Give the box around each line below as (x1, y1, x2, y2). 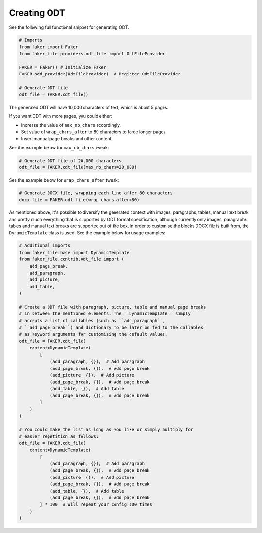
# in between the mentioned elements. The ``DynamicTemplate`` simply (19, 311, 191, 316)
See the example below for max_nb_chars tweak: (9, 145, 109, 150)
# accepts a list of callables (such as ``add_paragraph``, (19, 318, 165, 323)
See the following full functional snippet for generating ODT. (9, 24, 129, 30)
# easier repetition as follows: (19, 434, 99, 439)
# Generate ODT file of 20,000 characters (19, 158, 122, 163)
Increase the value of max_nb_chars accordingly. (21, 122, 121, 128)
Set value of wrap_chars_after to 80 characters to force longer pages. (21, 129, 167, 135)
